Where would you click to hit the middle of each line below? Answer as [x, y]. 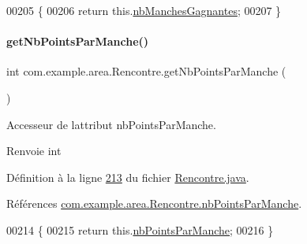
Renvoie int [34, 151]
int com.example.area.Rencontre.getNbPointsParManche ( [146, 71]
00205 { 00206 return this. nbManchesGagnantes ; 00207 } [144, 10]
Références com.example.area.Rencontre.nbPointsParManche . [154, 203]
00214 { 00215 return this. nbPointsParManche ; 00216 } [140, 229]
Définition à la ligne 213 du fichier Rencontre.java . [128, 177]
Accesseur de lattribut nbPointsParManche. [111, 124]
